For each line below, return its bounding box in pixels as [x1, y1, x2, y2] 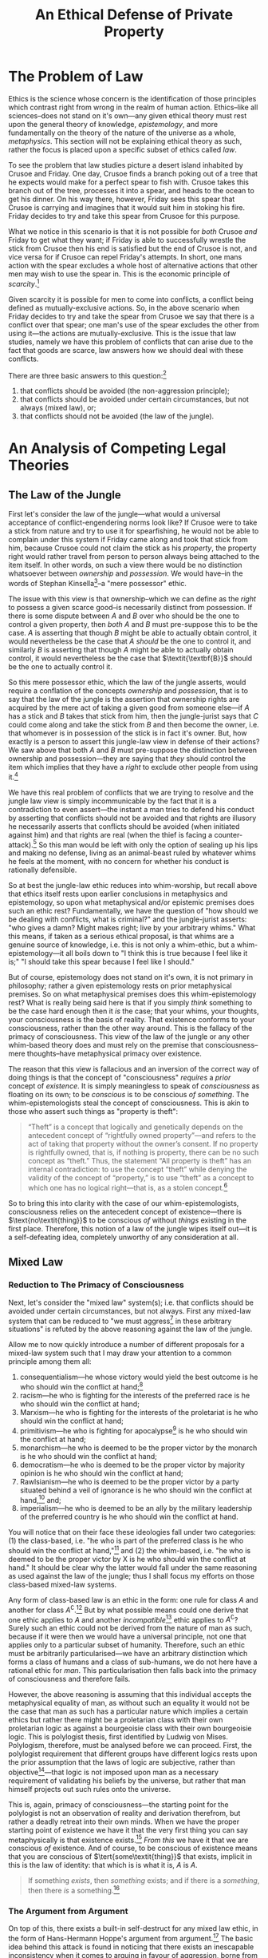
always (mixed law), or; [19, 403, 97, 413]
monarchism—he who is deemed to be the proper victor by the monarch [19, 1443, 258, 1453]
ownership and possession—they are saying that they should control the [8, 753, 246, 763]
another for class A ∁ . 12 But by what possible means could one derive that [8, 1603, 249, 1615]
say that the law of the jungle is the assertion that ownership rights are [8, 694, 240, 704]
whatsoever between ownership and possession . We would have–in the [8, 569, 243, 578]
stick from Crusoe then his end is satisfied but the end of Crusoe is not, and [8, 244, 258, 253]
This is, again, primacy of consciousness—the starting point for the [8, 1799, 229, 1809]
